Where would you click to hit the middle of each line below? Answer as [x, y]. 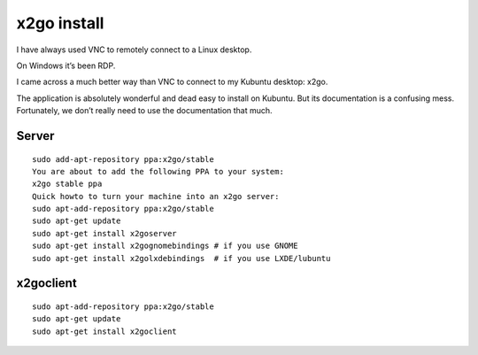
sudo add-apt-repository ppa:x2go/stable [123, 159]
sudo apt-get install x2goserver [104, 233]
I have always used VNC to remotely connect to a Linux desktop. [134, 50]
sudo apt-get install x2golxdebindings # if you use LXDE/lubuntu [181, 258]
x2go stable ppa [67, 184]
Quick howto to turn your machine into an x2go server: [156, 196]
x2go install [60, 23]
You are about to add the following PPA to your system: [158, 171]
